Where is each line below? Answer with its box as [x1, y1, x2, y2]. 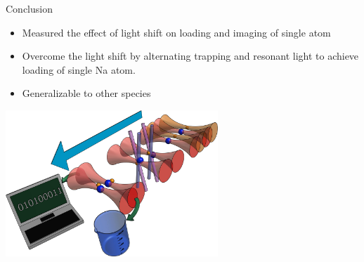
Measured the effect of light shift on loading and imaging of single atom [22, 25, 331, 39]
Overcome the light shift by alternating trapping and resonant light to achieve [22, 48, 359, 63]
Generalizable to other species [22, 86, 151, 100]
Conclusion [6, 1, 53, 15]
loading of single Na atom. [22, 62, 136, 77]
